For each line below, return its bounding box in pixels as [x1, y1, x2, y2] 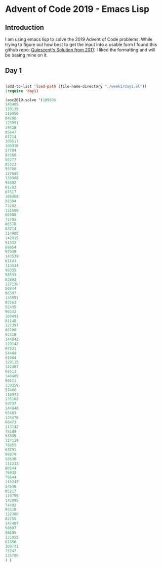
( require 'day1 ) [5, 88, 39, 94]
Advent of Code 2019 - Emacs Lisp [5, 3, 150, 15]
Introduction [5, 23, 44, 32]
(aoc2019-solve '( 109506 [5, 98, 56, 103]
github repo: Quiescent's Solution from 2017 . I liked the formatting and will [5, 47, 156, 52]
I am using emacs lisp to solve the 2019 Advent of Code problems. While [5, 36, 153, 42]
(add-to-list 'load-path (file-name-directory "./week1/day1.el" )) [5, 84, 147, 89]
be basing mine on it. [5, 52, 48, 58]
